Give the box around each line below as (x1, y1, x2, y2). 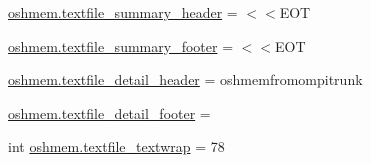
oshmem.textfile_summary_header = (8, 2, 238, 22)
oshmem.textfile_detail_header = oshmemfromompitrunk (8, 69, 363, 90)
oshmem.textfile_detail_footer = (8, 102, 211, 123)
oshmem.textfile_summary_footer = (8, 35, 234, 56)
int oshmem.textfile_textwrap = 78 (8, 136, 225, 157)
